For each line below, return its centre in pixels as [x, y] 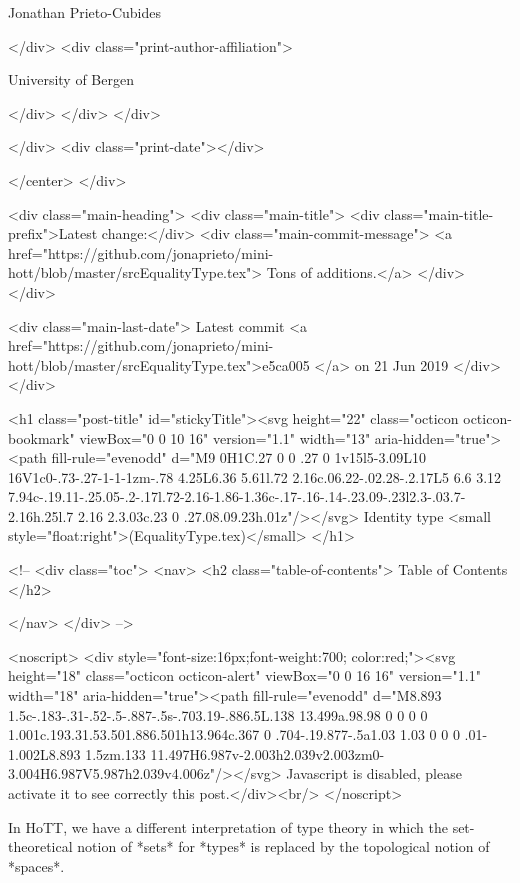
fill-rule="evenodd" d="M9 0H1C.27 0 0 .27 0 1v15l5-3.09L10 [239, 457]
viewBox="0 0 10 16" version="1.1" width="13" [225, 437]
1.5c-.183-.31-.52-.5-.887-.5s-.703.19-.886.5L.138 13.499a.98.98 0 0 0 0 [218, 714]
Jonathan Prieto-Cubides [84, 12]
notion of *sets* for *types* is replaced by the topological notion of [283, 846]
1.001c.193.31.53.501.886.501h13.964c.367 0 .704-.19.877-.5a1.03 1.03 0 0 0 [234, 734]
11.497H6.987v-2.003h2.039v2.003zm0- [267, 753]
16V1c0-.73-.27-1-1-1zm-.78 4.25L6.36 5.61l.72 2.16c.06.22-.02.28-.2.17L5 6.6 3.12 [255, 476]
